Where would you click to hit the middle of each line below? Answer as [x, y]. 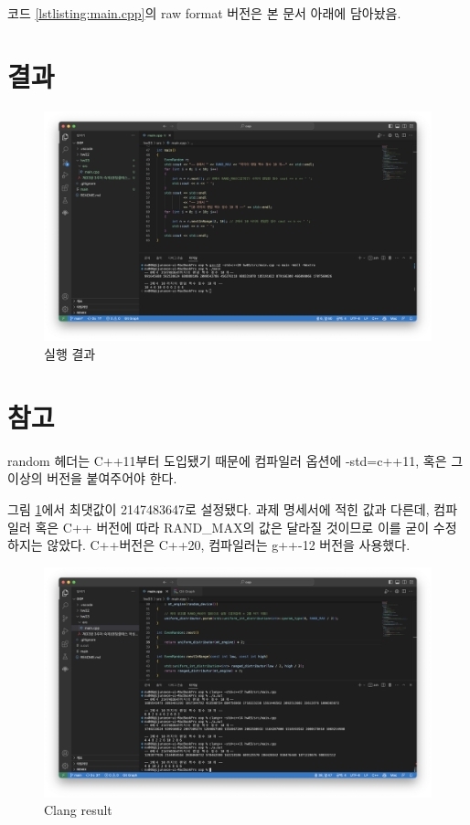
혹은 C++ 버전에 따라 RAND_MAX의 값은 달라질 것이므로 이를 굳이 [232, 527]
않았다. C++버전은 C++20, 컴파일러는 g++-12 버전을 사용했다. [229, 545]
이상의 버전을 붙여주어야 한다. [92, 478]
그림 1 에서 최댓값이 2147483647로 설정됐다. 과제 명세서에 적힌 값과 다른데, [219, 508]
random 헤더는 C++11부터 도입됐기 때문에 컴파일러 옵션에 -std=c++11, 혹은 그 [235, 460]
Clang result [78, 810]
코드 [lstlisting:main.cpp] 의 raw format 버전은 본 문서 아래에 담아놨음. [204, 13]
